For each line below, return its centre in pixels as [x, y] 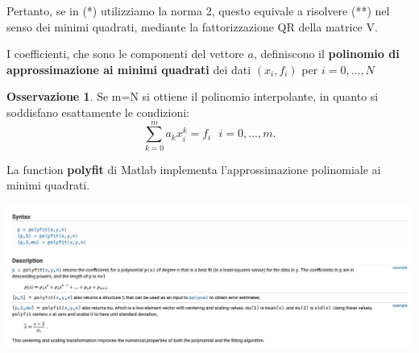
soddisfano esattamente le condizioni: [98, 112]
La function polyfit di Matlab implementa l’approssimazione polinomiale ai [194, 169]
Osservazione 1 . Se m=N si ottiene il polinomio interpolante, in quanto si [193, 96]
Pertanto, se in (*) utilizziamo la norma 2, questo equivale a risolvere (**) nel [198, 10]
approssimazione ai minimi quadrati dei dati [129, 69]
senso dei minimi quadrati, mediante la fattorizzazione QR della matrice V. [192, 26]
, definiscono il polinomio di [326, 54]
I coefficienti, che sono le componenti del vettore [125, 54]
